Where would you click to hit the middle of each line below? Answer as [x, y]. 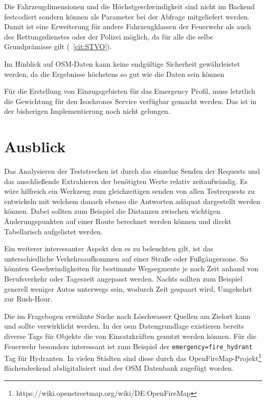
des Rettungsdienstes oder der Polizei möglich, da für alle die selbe [109, 36]
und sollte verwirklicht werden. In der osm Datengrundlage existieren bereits [124, 326]
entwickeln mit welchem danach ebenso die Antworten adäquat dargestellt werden [132, 201]
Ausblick [35, 146]
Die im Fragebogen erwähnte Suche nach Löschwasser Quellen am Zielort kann [127, 316]
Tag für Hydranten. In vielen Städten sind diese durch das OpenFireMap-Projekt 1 [133, 357]
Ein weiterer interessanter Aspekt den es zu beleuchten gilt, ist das [109, 248]
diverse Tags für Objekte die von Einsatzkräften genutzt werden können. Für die [130, 336]
